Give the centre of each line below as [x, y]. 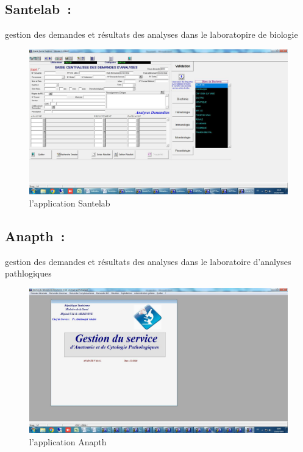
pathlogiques [28, 273]
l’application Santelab [70, 203]
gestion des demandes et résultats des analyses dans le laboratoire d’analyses [148, 261]
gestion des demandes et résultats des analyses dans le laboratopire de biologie [151, 34]
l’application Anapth [68, 441]
